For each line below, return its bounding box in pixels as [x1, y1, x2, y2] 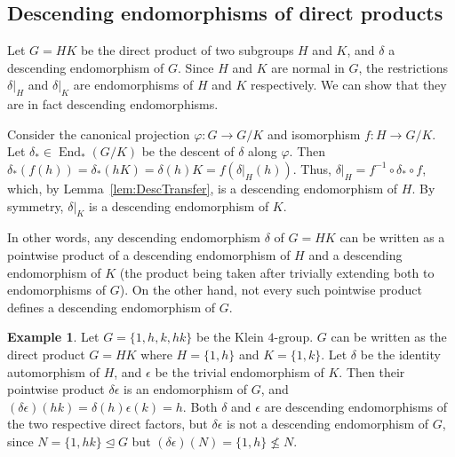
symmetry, [7, 196, 64, 215]
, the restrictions [358, 58, 449, 76]
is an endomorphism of [124, 380, 248, 398]
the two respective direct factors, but [7, 414, 208, 433]
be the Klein [196, 327, 264, 346]
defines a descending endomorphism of [7, 297, 215, 316]
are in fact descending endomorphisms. [7, 95, 219, 114]
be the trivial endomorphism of [155, 362, 324, 381]
